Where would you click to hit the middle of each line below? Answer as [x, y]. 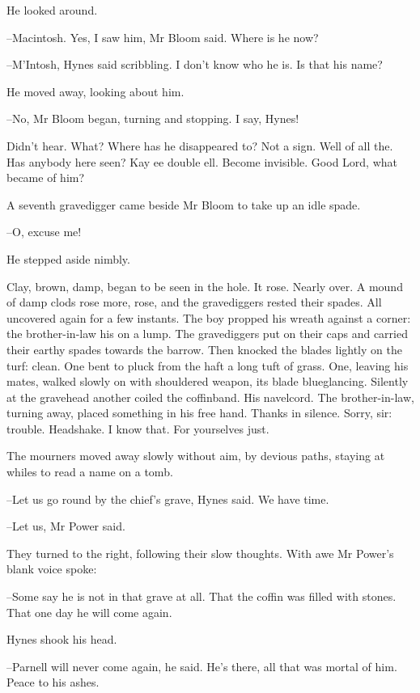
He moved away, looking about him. [95, 91]
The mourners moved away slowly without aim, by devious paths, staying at [196, 456]
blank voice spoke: [52, 569]
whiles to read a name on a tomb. [90, 472]
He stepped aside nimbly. [68, 258]
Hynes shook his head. [62, 639]
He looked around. [52, 10]
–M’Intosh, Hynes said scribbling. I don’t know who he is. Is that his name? [195, 64]
